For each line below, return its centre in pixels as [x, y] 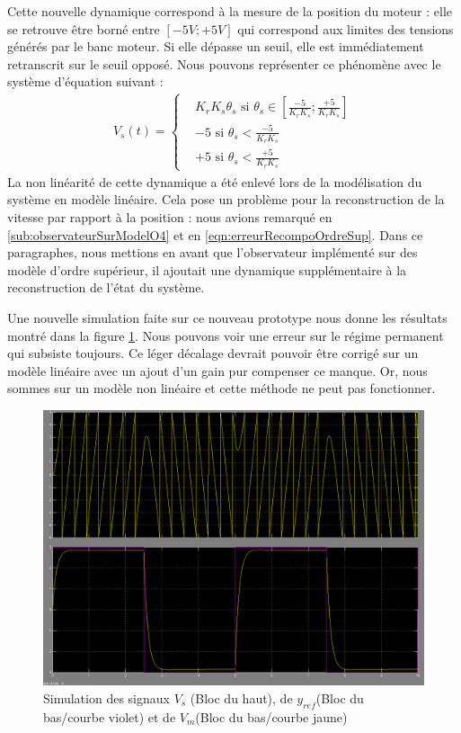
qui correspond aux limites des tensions [346, 28]
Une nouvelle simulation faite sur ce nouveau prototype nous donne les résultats [227, 318]
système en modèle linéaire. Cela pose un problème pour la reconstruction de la [226, 199]
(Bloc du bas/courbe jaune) [271, 716]
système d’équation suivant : [85, 81]
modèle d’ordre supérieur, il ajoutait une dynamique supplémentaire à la [207, 269]
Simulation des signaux [106, 698]
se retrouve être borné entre [84, 28]
